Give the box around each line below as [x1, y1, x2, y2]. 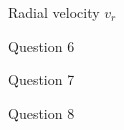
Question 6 [8, 35, 75, 56]
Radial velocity [8, 2, 100, 22]
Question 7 [8, 69, 75, 90]
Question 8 [8, 102, 75, 123]
